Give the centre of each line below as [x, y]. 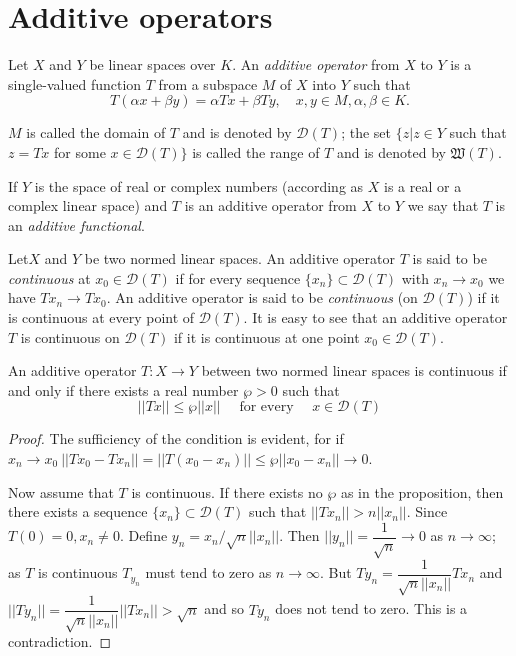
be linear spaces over [152, 64]
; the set [366, 132]
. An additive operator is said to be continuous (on [262, 297]
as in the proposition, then [422, 491]
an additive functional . [76, 224]
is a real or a [422, 185]
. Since [427, 511]
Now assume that [61, 491]
